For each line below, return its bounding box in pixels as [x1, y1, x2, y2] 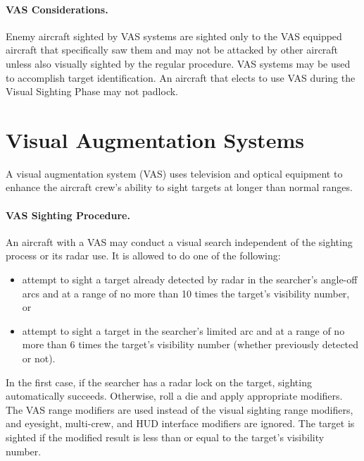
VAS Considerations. [6, 1, 108, 16]
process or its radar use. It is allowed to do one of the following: [6, 248, 281, 263]
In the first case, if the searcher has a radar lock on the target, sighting [6, 374, 312, 389]
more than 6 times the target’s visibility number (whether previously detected [22, 337, 359, 352]
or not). [22, 351, 56, 366]
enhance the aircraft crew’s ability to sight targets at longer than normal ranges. [6, 180, 353, 195]
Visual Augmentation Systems [6, 125, 304, 154]
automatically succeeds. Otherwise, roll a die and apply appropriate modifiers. [6, 388, 343, 403]
